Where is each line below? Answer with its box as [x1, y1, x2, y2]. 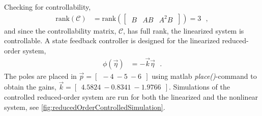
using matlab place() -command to [152, 70, 257, 81]
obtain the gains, [4, 81, 56, 92]
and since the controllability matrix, [4, 25, 117, 36]
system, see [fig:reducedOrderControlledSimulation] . [4, 101, 165, 112]
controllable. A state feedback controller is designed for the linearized [4, 35, 220, 46]
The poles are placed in [4, 70, 77, 81]
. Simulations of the [169, 81, 230, 92]
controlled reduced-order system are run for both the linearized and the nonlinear [4, 92, 258, 102]
